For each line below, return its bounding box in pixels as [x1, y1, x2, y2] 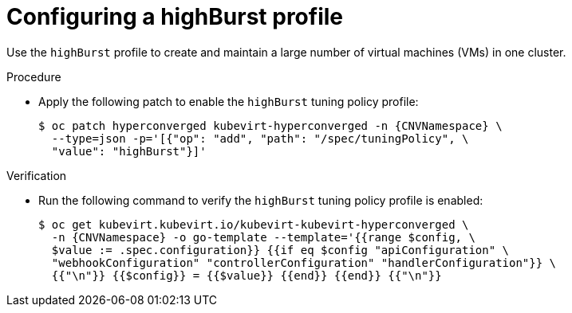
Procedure [6, 69, 61, 84]
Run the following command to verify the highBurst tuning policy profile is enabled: [38, 193, 483, 207]
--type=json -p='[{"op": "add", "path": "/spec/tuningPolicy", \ [51, 131, 469, 145]
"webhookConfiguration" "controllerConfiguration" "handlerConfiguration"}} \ [51, 256, 557, 269]
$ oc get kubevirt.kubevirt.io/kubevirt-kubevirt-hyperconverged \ [38, 217, 469, 231]
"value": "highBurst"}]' [51, 144, 207, 158]
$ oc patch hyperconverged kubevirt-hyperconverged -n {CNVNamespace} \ [38, 119, 503, 132]
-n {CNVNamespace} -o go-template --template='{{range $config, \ [51, 230, 475, 244]
